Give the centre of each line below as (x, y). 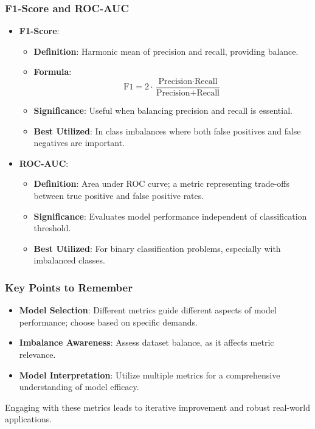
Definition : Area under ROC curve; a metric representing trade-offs (161, 183)
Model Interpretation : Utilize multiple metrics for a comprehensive (150, 375)
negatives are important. (79, 143)
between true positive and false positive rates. (119, 196)
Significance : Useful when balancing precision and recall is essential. (163, 110)
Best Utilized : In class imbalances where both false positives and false (167, 131)
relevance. (37, 354)
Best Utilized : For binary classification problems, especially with (157, 248)
